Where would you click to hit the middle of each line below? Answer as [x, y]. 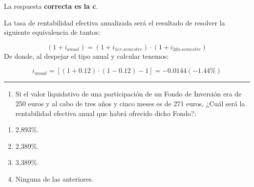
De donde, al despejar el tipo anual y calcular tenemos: [86, 56]
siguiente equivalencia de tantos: [52, 32]
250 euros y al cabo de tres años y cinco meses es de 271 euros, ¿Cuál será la [130, 103]
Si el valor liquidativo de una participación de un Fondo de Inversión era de [128, 94]
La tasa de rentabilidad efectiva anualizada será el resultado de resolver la [115, 22]
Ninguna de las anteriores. [54, 178]
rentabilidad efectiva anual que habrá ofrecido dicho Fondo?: [106, 113]
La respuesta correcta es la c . [51, 6]
